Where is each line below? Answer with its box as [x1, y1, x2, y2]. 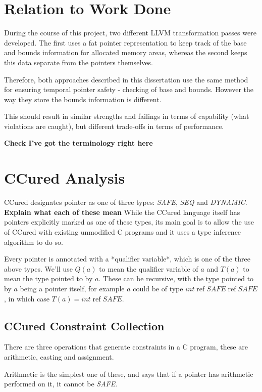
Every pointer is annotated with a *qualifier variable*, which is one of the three [4, 253, 250, 264]
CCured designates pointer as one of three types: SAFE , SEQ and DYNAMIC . [4, 197, 247, 207]
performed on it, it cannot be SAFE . [4, 378, 118, 389]
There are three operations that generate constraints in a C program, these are [4, 341, 248, 352]
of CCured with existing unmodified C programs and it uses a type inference [4, 226, 241, 237]
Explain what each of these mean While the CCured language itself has [4, 206, 240, 217]
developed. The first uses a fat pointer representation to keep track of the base [4, 37, 247, 48]
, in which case [4, 293, 49, 303]
